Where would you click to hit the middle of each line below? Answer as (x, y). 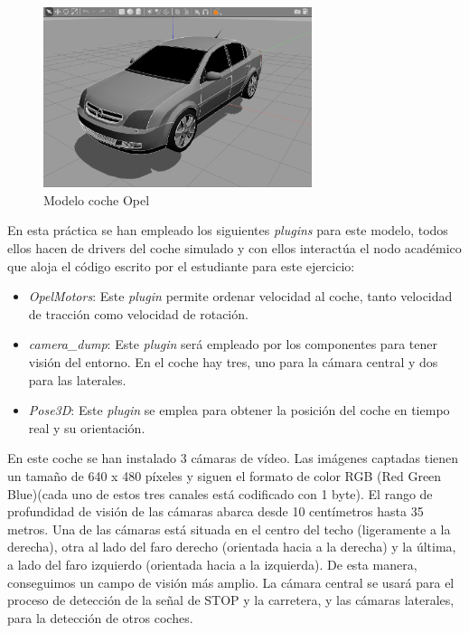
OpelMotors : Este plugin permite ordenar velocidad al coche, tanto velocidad (240, 296)
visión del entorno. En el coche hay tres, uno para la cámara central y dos (233, 361)
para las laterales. (77, 379)
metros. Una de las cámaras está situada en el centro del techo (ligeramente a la (229, 529)
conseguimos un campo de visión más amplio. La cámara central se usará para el (231, 582)
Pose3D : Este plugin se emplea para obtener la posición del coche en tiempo (239, 410)
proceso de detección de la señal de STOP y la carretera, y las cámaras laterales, (231, 600)
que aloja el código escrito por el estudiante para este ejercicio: (181, 265)
